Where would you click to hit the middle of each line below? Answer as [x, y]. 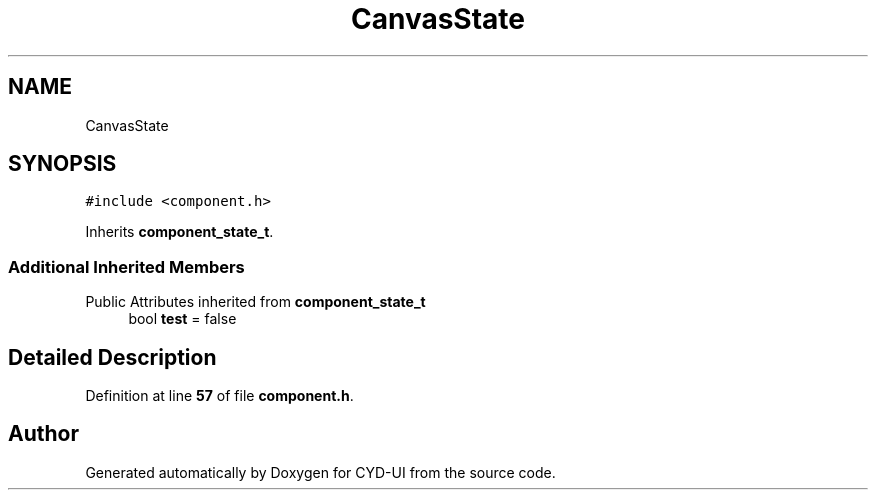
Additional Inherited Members [126, 266]
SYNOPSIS [62, 164]
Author [43, 434]
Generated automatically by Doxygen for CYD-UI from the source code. [320, 472]
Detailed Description [112, 357]
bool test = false [182, 319]
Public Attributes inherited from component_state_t [255, 302]
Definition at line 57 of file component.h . [219, 396]
